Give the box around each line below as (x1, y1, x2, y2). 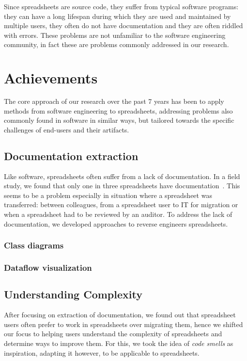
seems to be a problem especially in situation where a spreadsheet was (4, 190, 212, 200)
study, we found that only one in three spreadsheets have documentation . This (4, 180, 240, 191)
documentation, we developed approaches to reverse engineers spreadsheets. (4, 218, 228, 229)
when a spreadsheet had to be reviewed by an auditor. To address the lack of (4, 209, 232, 219)
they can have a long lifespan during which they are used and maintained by (4, 11, 231, 21)
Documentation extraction (4, 148, 139, 163)
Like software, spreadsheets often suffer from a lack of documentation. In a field (4, 171, 240, 181)
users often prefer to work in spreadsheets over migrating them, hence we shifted (4, 319, 243, 329)
